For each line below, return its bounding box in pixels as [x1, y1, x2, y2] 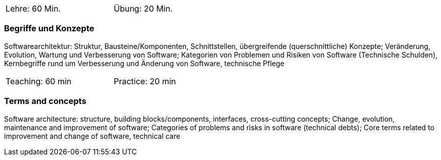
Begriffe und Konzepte [4, 23, 95, 34]
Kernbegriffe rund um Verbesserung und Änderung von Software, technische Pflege [4, 59, 285, 68]
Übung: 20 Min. [114, 4, 173, 14]
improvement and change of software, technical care [4, 131, 181, 140]
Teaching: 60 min [6, 76, 72, 86]
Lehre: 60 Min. [6, 4, 61, 14]
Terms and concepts [4, 96, 86, 106]
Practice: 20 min [114, 76, 176, 86]
